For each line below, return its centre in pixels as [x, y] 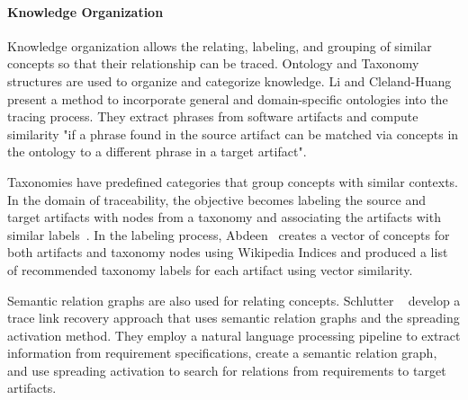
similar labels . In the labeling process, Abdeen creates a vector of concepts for [229, 234]
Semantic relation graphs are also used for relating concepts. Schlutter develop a [234, 300]
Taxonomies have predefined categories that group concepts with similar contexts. [233, 181]
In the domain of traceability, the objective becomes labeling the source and [216, 199]
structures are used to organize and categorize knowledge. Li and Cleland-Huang [229, 80]
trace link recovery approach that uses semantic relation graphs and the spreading [234, 318]
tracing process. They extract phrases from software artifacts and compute [213, 116]
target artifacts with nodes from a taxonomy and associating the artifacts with [224, 217]
